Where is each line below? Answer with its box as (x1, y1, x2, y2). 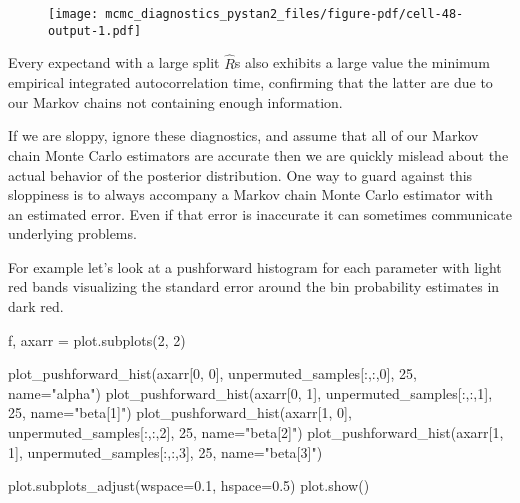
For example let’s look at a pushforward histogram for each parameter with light (8, 256, 502, 277)
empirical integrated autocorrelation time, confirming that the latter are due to (8, 72, 493, 93)
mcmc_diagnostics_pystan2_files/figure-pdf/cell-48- (105, 7, 464, 21)
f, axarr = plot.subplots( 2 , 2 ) (8, 329, 186, 350)
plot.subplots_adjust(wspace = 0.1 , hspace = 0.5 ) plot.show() (8, 475, 370, 496)
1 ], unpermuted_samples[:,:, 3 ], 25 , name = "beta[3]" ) (8, 441, 323, 462)
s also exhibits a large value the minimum (234, 52, 490, 73)
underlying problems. (8, 223, 137, 244)
